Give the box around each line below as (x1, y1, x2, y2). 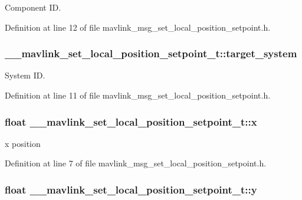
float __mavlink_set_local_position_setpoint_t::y (5, 182, 257, 196)
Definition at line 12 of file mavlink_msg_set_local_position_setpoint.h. (5, 21, 271, 33)
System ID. (5, 69, 45, 81)
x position (5, 137, 41, 149)
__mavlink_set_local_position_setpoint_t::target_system (5, 46, 297, 61)
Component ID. (5, 1, 61, 13)
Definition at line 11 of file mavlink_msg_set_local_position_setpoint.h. (5, 89, 271, 101)
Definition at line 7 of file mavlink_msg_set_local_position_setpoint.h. (5, 157, 267, 169)
